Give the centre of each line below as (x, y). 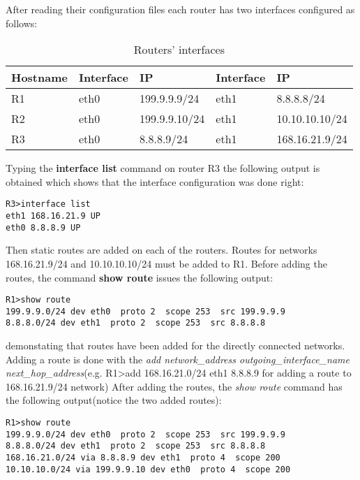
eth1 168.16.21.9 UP (53, 216)
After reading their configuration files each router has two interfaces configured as (180, 9)
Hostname (39, 78)
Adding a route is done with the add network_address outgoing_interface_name (178, 359)
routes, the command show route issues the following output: (140, 277)
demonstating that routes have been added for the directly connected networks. (175, 346)
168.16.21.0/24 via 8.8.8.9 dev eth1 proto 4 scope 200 (143, 458)
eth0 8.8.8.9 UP (43, 227)
